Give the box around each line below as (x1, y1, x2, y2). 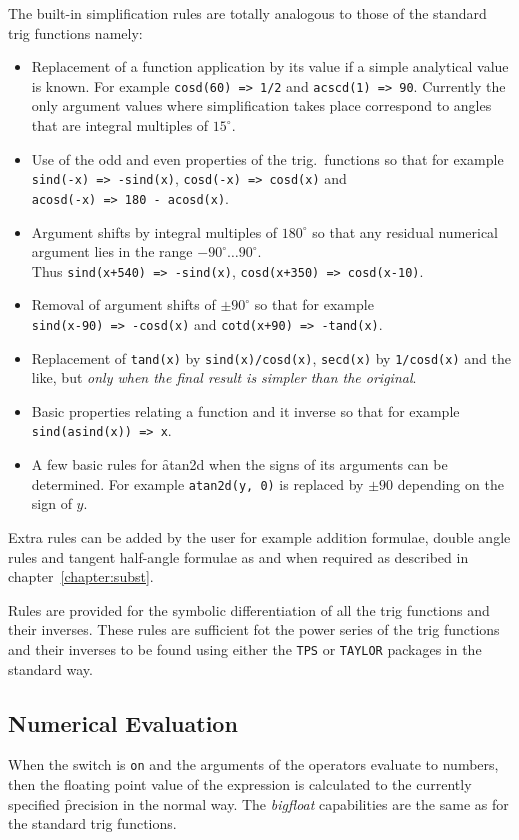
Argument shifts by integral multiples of (31, 221, 278, 242)
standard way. (8, 658, 93, 679)
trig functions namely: (8, 22, 143, 43)
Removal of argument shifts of (31, 294, 216, 315)
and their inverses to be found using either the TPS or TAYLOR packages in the (8, 638, 482, 659)
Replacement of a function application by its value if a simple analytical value (31, 56, 509, 77)
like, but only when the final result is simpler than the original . (31, 367, 417, 388)
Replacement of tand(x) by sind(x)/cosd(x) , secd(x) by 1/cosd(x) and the (31, 347, 511, 368)
